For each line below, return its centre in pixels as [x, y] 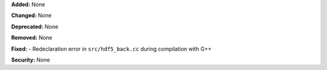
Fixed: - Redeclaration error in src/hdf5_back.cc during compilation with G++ [111, 49]
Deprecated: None [35, 27]
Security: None [31, 60]
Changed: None [31, 16]
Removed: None [32, 38]
